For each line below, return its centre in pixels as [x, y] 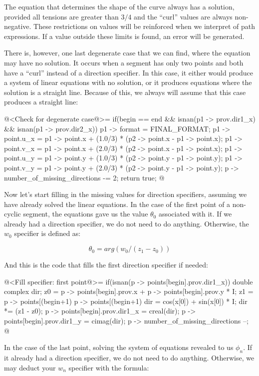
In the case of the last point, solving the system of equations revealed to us [119, 347]
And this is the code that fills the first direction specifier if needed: [106, 265]
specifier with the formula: [109, 367]
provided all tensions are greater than [61, 16]
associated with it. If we [195, 214]
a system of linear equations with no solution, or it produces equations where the [128, 82]
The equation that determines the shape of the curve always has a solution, [119, 6]
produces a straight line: [41, 102]
